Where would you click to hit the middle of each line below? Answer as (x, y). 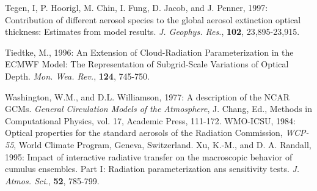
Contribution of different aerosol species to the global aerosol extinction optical (153, 19)
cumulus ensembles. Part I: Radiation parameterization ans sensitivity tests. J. (152, 169)
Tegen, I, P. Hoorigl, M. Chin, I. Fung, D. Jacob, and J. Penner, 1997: (137, 7)
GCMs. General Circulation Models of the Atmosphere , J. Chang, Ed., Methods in (159, 109)
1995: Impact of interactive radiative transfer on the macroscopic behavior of (149, 156)
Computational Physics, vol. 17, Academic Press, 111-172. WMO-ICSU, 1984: (150, 120)
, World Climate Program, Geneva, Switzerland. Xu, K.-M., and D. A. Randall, (162, 144)
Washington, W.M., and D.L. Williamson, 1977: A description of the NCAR (148, 96)
